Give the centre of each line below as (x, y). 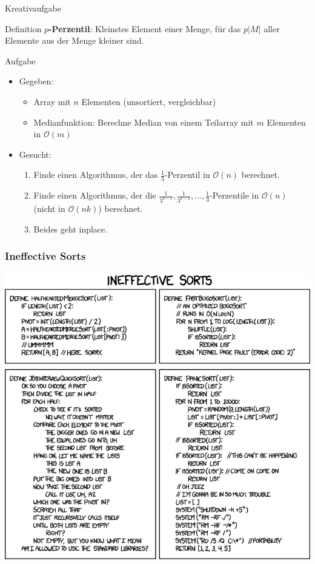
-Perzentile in (234, 195)
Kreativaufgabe (33, 8)
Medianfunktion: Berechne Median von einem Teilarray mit (144, 122)
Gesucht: (35, 154)
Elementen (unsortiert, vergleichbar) (149, 101)
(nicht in (49, 209)
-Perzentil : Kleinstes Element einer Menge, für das (145, 28)
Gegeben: (36, 81)
